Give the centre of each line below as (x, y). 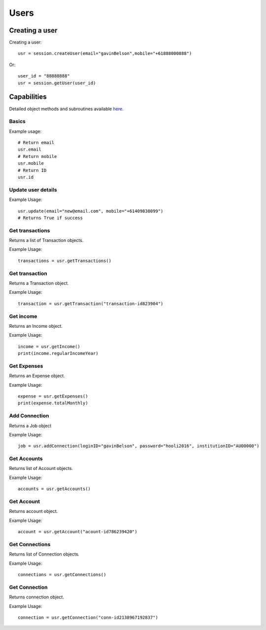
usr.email (30, 150)
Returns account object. (33, 512)
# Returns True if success (50, 218)
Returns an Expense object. (37, 376)
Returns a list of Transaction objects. (46, 240)
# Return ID (32, 170)
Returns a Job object (30, 426)
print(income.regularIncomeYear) (58, 354)
